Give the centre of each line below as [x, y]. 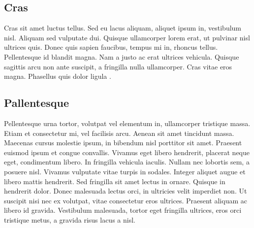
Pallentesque [37, 103]
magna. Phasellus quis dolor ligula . [58, 76]
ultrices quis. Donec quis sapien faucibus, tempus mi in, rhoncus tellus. [111, 47]
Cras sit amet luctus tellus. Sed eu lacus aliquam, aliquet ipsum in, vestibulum [123, 28]
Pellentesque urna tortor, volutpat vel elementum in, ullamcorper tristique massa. [127, 123]
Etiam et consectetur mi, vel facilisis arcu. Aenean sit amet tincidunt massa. [119, 133]
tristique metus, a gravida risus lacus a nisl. [70, 219]
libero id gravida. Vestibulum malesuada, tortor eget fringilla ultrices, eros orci [123, 210]
